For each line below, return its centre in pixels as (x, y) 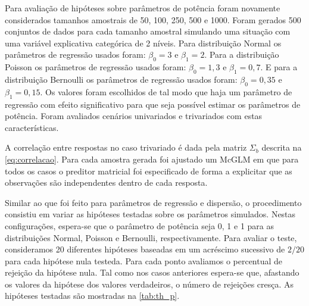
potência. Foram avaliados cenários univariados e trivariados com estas (134, 116)
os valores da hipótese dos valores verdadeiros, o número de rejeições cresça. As (149, 284)
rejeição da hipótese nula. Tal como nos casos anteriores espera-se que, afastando (152, 272)
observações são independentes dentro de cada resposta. (106, 182)
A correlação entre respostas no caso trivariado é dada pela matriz (126, 147)
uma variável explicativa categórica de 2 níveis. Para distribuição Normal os (143, 43)
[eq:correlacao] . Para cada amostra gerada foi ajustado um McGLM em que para (152, 159)
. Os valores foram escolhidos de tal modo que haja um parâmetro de (166, 91)
